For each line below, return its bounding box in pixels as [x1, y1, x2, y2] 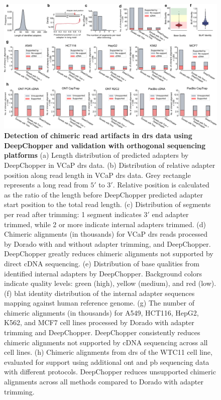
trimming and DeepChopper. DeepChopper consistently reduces [4, 327, 200, 338]
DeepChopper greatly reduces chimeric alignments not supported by [4, 248, 213, 259]
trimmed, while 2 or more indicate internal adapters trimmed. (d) [4, 219, 206, 229]
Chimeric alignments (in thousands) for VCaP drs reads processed [4, 229, 207, 239]
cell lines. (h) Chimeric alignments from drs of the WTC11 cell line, [4, 347, 212, 357]
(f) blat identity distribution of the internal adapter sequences [4, 287, 195, 298]
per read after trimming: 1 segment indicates [4, 209, 142, 219]
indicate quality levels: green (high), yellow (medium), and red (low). [4, 278, 216, 288]
